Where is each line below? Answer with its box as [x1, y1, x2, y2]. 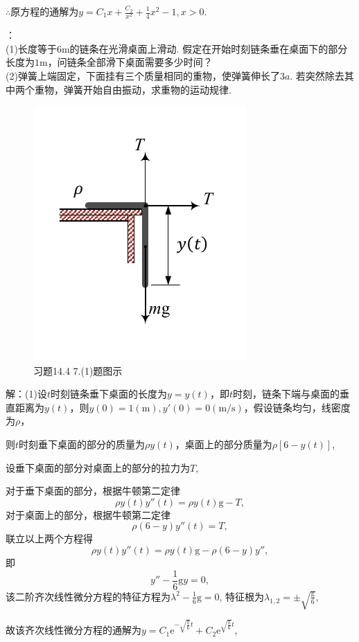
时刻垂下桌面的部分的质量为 [19, 437, 146, 452]
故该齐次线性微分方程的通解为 [6, 623, 141, 637]
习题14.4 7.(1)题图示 [33, 363, 123, 377]
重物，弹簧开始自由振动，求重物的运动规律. [34, 82, 231, 96]
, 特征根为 [219, 589, 265, 603]
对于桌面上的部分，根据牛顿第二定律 [6, 507, 170, 521]
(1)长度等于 [6, 41, 57, 55]
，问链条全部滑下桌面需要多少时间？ [47, 55, 213, 69]
